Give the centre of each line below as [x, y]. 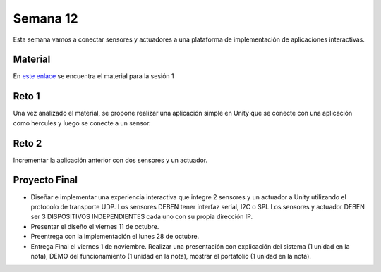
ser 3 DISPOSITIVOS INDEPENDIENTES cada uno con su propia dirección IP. [142, 217]
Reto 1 [26, 96]
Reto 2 [28, 143]
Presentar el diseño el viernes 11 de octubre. [95, 226]
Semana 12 [46, 18]
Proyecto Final [45, 180]
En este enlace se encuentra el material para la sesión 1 [93, 76]
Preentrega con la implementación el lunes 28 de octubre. [115, 237]
